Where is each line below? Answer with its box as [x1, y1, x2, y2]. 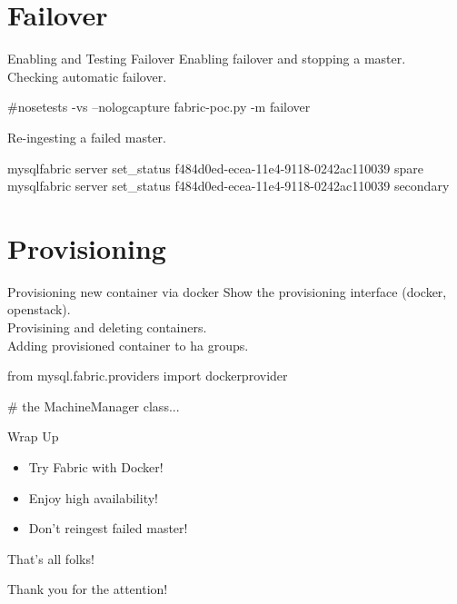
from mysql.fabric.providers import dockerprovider [7, 366, 288, 385]
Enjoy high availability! [28, 488, 158, 507]
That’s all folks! [7, 549, 94, 568]
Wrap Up [7, 427, 59, 446]
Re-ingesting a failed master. [7, 127, 166, 146]
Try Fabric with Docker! [28, 457, 164, 476]
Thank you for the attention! [7, 579, 168, 599]
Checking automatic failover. [7, 66, 167, 85]
